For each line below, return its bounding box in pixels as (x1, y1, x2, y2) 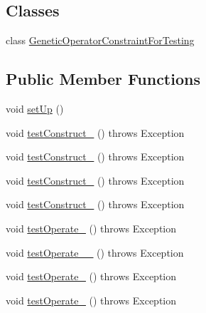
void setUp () (6, 101, 64, 116)
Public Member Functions (6, 68, 200, 90)
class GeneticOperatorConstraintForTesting (6, 33, 195, 48)
